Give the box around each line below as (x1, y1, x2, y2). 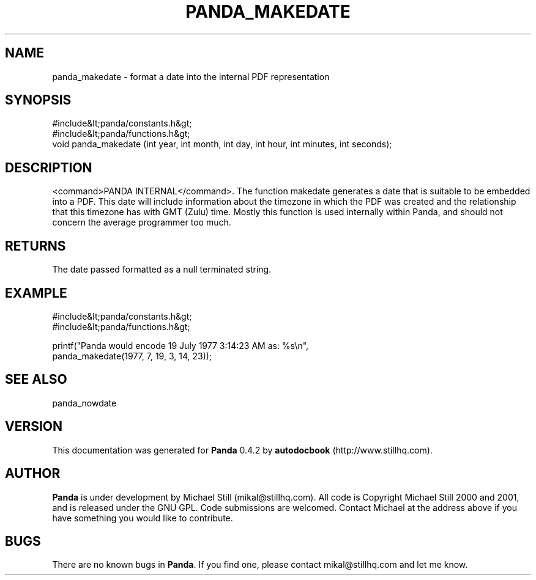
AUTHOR (5, 466, 61, 482)
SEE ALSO (5, 372, 67, 387)
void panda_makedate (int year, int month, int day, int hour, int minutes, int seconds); (52, 139, 392, 150)
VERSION (5, 419, 63, 435)
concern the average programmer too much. (52, 217, 231, 228)
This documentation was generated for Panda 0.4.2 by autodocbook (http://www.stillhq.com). (52, 444, 433, 455)
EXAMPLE (5, 285, 67, 301)
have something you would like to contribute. (52, 512, 233, 523)
